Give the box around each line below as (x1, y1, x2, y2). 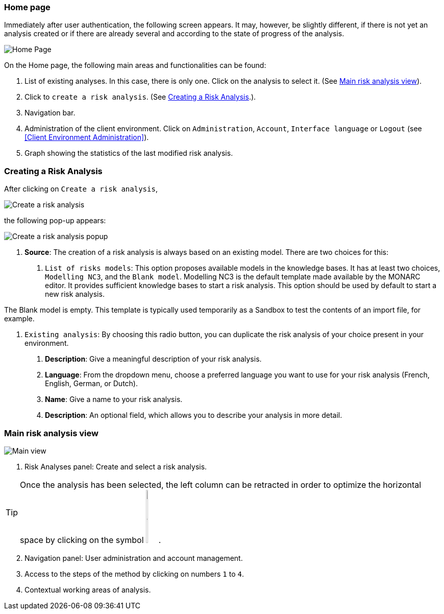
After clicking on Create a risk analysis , (4, 184, 158, 194)
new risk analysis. (45, 290, 105, 299)
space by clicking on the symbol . (20, 534, 161, 545)
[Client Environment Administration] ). (24, 133, 149, 142)
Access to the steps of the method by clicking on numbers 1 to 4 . (24, 569, 244, 578)
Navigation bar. (24, 108, 76, 117)
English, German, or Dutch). (45, 379, 138, 388)
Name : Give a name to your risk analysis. (45, 395, 183, 404)
